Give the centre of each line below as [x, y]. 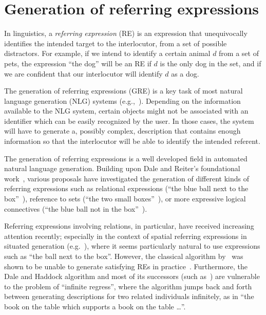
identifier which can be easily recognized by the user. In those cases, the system [129, 121]
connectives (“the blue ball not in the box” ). [76, 208]
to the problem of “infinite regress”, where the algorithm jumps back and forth [128, 286]
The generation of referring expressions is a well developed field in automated [126, 158]
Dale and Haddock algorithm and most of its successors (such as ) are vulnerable [132, 276]
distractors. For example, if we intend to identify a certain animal [107, 53]
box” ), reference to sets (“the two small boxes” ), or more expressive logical [125, 199]
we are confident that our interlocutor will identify [83, 73]
